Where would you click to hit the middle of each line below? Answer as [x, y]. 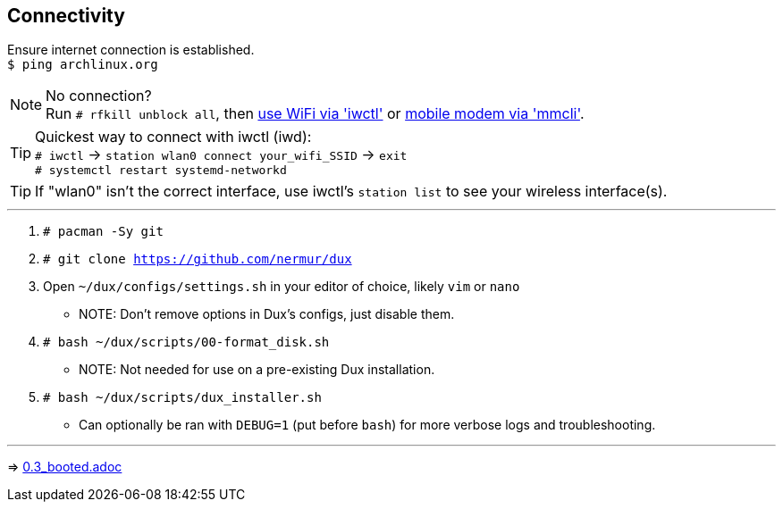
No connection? [99, 96]
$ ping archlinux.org [83, 65]
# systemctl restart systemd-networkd [161, 171]
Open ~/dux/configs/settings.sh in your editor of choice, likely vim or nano [282, 287]
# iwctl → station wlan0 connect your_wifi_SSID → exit [221, 155]
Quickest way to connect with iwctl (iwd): [173, 137]
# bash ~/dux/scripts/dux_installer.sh [182, 398]
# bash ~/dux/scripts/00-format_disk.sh [186, 342]
